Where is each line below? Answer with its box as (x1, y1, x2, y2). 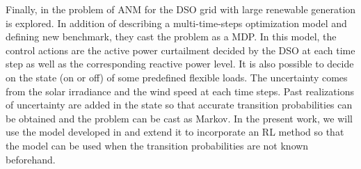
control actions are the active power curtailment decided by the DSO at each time (6, 42, 355, 57)
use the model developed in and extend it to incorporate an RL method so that (6, 124, 344, 139)
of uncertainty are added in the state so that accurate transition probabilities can (6, 97, 353, 112)
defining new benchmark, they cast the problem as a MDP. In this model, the (6, 29, 337, 44)
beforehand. (6, 152, 56, 166)
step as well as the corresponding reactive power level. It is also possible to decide (6, 56, 354, 71)
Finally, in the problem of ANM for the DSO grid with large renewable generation (6, 2, 356, 16)
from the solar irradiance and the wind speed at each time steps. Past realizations (6, 83, 354, 98)
